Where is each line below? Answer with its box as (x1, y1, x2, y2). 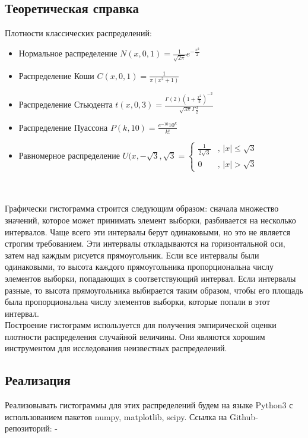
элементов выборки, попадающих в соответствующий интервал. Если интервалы (5, 272, 296, 284)
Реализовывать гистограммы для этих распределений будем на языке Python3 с (5, 399, 293, 411)
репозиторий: (5, 422, 52, 434)
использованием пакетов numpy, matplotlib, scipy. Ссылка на (5, 410, 227, 423)
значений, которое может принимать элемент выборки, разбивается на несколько (5, 213, 296, 226)
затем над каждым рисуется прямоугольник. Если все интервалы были (5, 248, 259, 261)
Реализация (5, 371, 71, 389)
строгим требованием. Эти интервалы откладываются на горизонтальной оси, (5, 237, 285, 250)
